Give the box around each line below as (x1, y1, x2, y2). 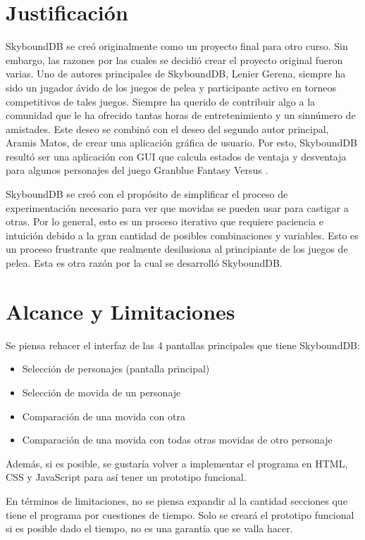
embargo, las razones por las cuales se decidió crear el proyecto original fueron (6, 52, 343, 67)
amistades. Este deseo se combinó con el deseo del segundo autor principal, (6, 121, 329, 136)
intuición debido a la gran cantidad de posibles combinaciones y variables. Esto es (6, 227, 359, 242)
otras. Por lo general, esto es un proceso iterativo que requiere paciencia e (6, 214, 324, 229)
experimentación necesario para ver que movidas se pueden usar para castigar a (6, 200, 349, 215)
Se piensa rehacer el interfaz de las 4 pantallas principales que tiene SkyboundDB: (6, 337, 360, 352)
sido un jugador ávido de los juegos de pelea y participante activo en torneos (6, 80, 337, 94)
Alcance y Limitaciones (6, 296, 235, 325)
